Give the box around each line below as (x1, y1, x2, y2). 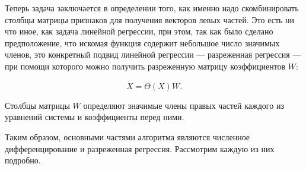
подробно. (5, 154, 41, 166)
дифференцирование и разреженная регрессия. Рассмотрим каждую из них (5, 142, 275, 155)
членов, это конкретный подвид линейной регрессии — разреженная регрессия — (5, 48, 301, 61)
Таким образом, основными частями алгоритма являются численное (5, 130, 250, 143)
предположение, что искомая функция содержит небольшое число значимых (5, 36, 280, 49)
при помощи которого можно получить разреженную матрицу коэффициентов (5, 59, 286, 72)
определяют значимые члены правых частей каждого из (83, 99, 284, 111)
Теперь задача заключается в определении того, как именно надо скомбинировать (5, 2, 299, 14)
